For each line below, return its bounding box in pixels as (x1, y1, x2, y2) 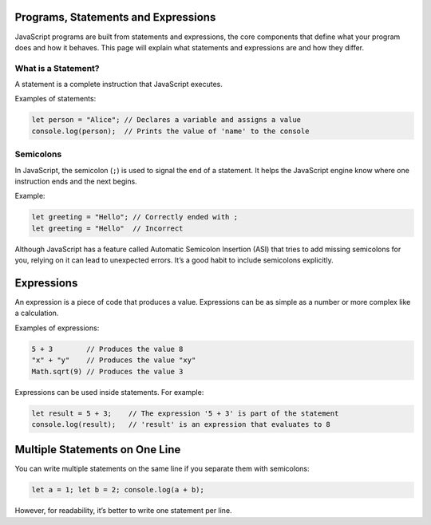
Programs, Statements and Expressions (14, 10, 216, 24)
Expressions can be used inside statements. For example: (14, 387, 204, 397)
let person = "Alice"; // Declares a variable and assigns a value (31, 116, 302, 124)
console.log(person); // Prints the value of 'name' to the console (31, 126, 310, 136)
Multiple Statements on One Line (14, 443, 181, 456)
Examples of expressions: (14, 323, 100, 333)
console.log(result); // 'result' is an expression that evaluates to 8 (31, 420, 331, 428)
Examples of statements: (14, 94, 97, 104)
